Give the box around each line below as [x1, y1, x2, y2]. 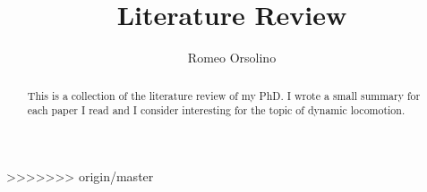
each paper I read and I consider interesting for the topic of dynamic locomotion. [27, 103, 406, 118]
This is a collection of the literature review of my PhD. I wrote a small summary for [27, 88, 421, 103]
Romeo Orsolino [187, 48, 277, 67]
